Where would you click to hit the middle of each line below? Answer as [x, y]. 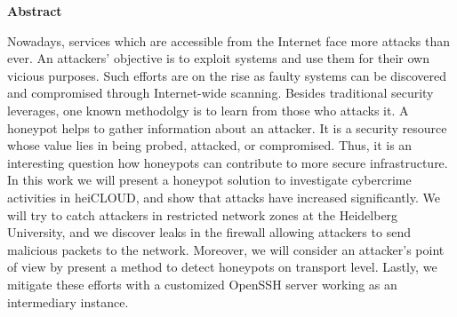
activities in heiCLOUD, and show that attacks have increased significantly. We [224, 197]
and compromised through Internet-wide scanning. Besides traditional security [220, 93]
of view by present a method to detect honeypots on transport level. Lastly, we [222, 267]
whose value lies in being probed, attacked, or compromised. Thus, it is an [210, 145]
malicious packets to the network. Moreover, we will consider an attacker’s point [226, 249]
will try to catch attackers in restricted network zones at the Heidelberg [203, 214]
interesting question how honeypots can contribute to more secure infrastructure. [228, 162]
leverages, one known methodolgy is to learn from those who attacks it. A [208, 110]
